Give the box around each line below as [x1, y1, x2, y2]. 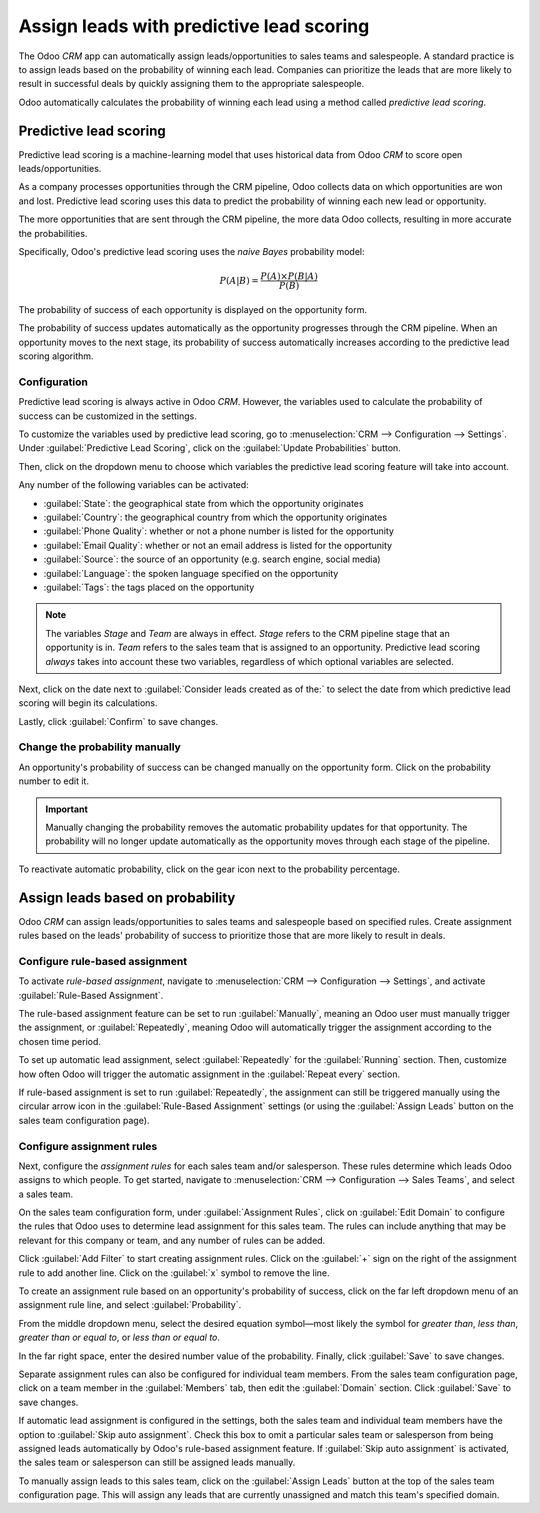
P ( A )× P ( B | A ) [260, 271, 319, 282]
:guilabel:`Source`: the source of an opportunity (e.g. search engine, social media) [43, 553, 381, 565]
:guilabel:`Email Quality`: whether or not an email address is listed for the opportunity [43, 539, 393, 551]
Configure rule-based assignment [18, 954, 188, 968]
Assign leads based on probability [18, 889, 236, 906]
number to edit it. [18, 775, 90, 787]
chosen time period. [18, 1035, 102, 1047]
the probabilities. [18, 227, 88, 239]
